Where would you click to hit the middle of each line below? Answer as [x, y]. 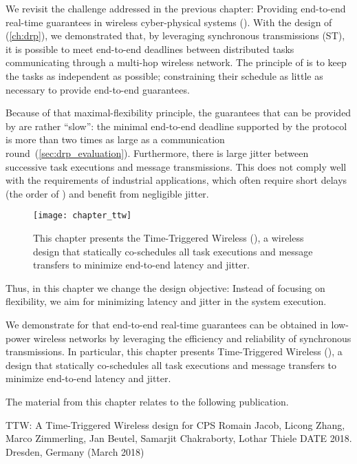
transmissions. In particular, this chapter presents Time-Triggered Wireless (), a [174, 351]
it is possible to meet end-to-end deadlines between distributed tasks [150, 49]
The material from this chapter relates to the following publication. [147, 401]
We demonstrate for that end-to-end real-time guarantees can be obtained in [167, 324]
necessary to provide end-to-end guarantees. [98, 89]
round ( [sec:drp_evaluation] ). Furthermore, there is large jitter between [157, 152]
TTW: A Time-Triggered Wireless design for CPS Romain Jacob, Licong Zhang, [175, 424]
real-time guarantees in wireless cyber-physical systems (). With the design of [169, 22]
